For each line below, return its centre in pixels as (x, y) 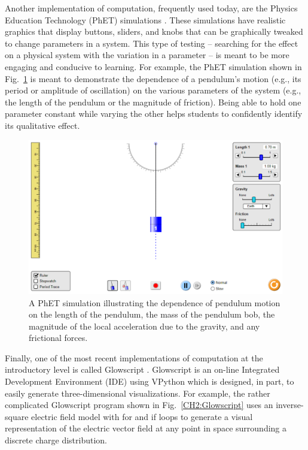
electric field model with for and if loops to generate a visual (142, 416)
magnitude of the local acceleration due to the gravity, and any (144, 326)
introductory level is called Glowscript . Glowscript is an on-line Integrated (142, 369)
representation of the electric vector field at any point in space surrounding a (146, 428)
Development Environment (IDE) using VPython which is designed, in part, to (150, 381)
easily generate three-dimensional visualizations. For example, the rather (138, 393)
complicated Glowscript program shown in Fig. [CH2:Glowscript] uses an (139, 405)
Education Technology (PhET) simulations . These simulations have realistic (145, 19)
